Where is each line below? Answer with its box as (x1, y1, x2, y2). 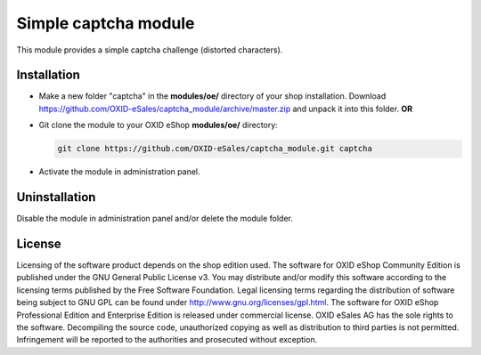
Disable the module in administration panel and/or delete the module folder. (16, 214, 293, 224)
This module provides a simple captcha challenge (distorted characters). (16, 44, 283, 55)
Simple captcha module (16, 13, 195, 33)
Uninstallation (16, 190, 96, 205)
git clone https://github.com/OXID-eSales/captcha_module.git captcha (57, 143, 373, 154)
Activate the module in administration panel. (38, 166, 200, 177)
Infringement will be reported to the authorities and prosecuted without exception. (16, 335, 318, 345)
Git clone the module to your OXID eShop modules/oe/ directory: (38, 120, 278, 131)
